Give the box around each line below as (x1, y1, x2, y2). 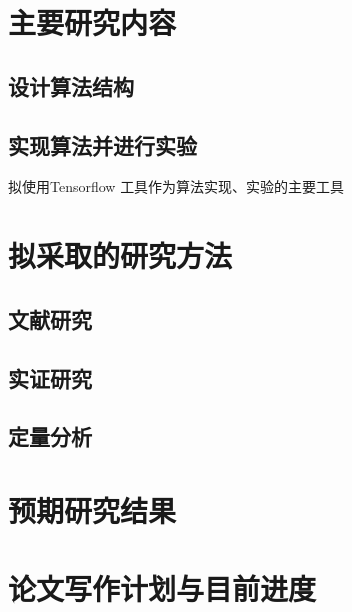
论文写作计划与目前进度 (8, 568, 317, 609)
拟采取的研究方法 (8, 235, 233, 276)
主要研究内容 (8, 2, 177, 43)
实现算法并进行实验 (8, 129, 197, 160)
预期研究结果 (8, 489, 177, 530)
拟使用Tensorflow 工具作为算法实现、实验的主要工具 (8, 176, 345, 197)
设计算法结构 (8, 70, 134, 101)
